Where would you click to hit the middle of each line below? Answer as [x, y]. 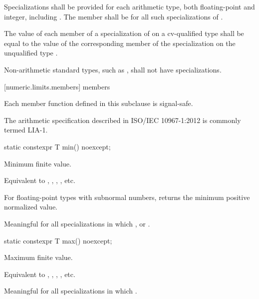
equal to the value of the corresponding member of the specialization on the [120, 43]
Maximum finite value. [38, 257]
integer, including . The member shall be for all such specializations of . [114, 16]
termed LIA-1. [26, 130]
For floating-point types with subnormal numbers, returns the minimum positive [127, 197]
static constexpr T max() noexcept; [58, 240]
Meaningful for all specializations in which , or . [77, 223]
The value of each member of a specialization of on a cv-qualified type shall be [124, 33]
